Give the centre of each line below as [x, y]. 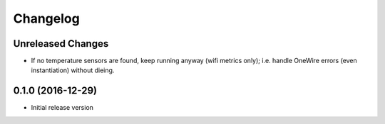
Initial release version [62, 108]
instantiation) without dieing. [73, 70]
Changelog [46, 18]
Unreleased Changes [61, 44]
